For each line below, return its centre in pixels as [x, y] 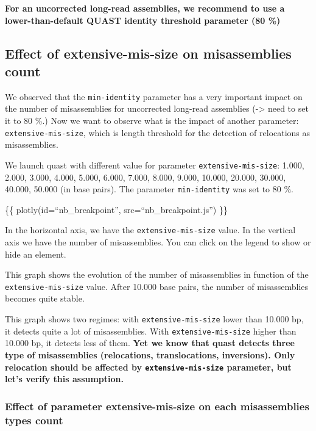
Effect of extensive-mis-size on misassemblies [148, 53]
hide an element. [36, 254]
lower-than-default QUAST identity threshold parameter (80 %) [143, 20]
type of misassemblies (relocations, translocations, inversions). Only [150, 354]
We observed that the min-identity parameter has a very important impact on [154, 96]
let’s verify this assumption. [65, 379]
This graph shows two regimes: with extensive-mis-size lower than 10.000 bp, [154, 319]
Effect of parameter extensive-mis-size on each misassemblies [157, 406]
